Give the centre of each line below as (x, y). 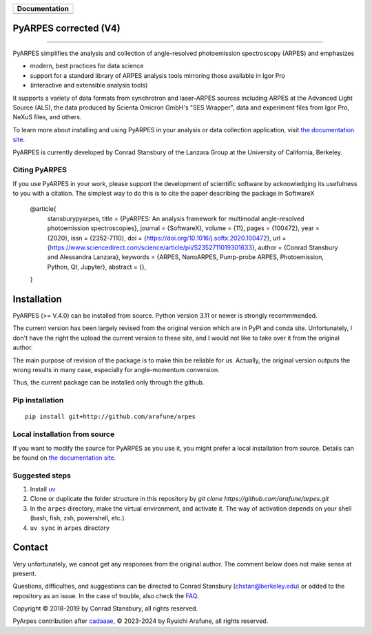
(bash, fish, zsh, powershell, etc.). (78, 518)
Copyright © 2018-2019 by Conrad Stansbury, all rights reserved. (105, 609)
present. (25, 573)
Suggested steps (42, 475)
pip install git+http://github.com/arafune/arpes (111, 417)
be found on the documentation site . (64, 458)
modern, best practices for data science (87, 66)
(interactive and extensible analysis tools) (89, 85)
